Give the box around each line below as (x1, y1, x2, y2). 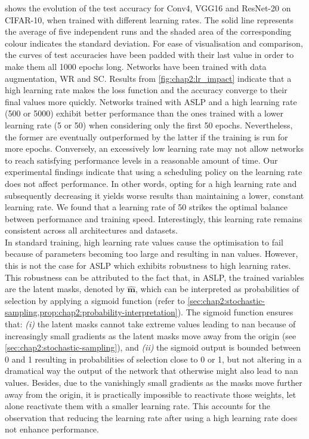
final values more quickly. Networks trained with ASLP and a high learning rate (5, 95, 297, 108)
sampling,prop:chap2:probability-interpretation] (5, 306, 178, 318)
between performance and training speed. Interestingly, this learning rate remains (5, 212, 302, 225)
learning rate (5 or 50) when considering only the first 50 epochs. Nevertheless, (5, 118, 293, 131)
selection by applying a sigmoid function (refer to (5, 294, 185, 306)
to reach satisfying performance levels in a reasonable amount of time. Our (5, 154, 278, 166)
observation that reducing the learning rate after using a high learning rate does (5, 411, 298, 423)
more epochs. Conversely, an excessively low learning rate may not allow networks (5, 142, 304, 155)
